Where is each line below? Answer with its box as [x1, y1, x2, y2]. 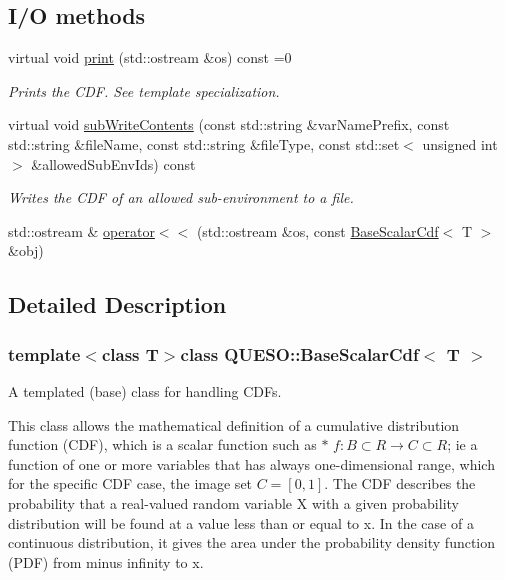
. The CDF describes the [324, 473, 476, 494]
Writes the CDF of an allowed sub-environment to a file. [8, 187, 354, 208]
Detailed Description [8, 289, 227, 320]
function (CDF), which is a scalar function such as [8, 434, 317, 455]
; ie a [447, 434, 478, 455]
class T [101, 341, 159, 366]
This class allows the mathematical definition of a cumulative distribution [8, 414, 460, 435]
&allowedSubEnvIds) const [31, 153, 196, 174]
